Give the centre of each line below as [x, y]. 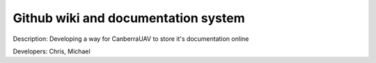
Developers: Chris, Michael [52, 51]
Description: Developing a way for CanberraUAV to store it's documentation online [131, 39]
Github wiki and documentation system [129, 18]
